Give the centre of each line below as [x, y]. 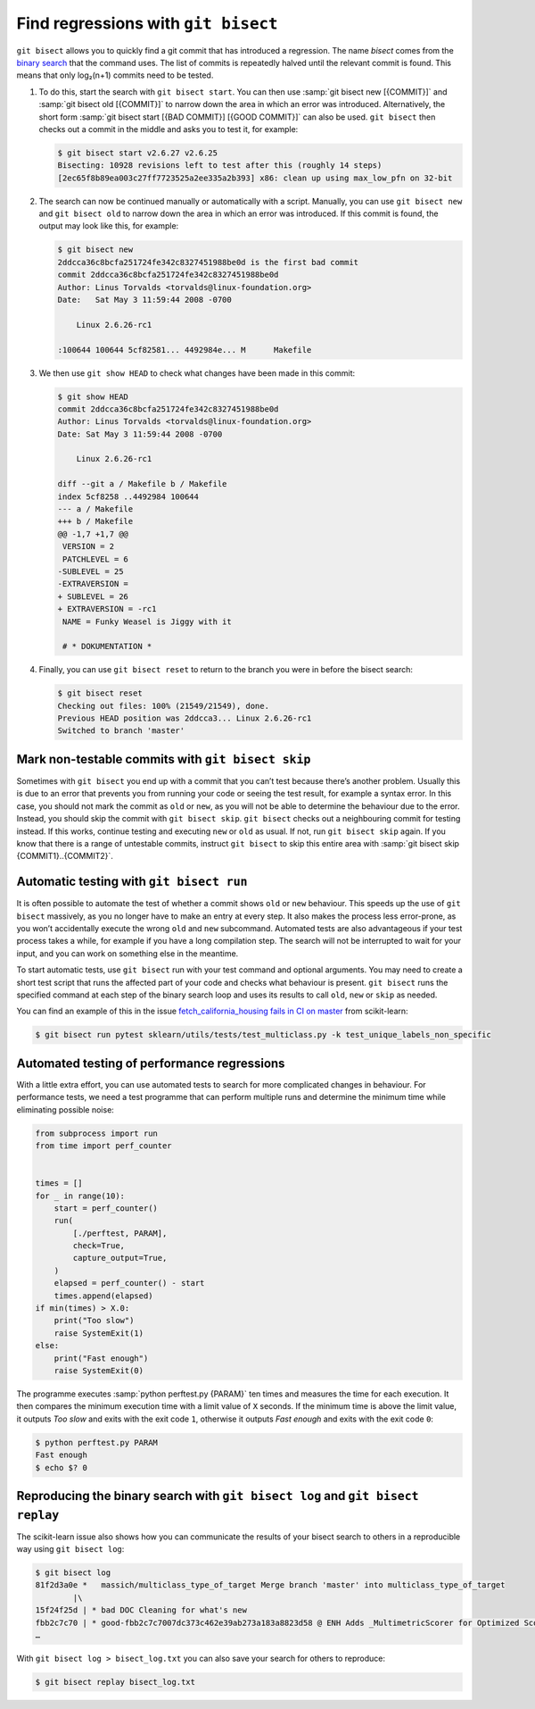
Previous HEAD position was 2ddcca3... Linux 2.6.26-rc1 [185, 718]
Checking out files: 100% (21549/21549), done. [163, 706]
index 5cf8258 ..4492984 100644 [128, 496]
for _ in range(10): [80, 1196]
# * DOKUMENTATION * [107, 646]
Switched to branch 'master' [121, 731]
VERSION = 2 [89, 546]
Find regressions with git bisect [147, 23]
